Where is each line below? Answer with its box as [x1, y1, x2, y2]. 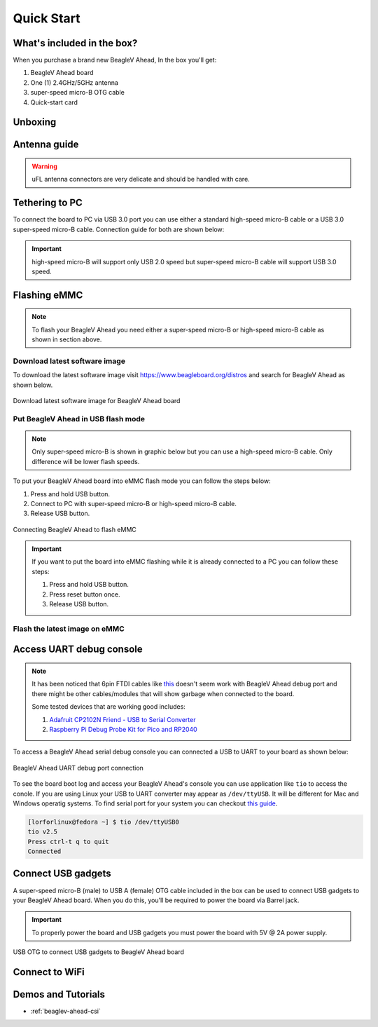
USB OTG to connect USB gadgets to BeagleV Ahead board [13, 948, 185, 956]
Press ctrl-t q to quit [27, 838, 110, 845]
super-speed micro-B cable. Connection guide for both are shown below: [13, 225, 225, 233]
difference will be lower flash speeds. [31, 457, 140, 465]
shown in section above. [31, 335, 102, 344]
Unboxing [13, 116, 57, 128]
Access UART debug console [13, 644, 143, 655]
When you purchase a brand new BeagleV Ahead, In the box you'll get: [13, 56, 217, 64]
